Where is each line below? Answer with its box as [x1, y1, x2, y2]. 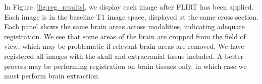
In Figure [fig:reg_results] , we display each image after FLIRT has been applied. [4, 2, 254, 12]
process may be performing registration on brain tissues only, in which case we [4, 60, 247, 71]
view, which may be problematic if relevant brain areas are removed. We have [4, 41, 244, 51]
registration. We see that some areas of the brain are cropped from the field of [4, 31, 246, 41]
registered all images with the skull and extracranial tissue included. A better [4, 50, 244, 61]
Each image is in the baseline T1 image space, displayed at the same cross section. [4, 11, 258, 22]
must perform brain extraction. [4, 70, 100, 81]
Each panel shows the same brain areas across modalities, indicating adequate [4, 21, 245, 32]
